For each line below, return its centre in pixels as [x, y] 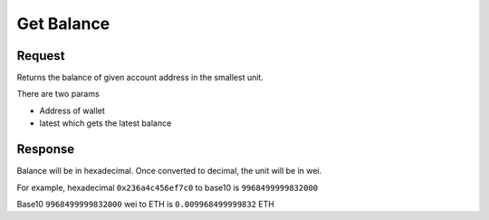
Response [46, 149]
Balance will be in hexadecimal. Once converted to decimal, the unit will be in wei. [169, 171]
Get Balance [63, 24]
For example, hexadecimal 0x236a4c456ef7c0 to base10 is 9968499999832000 [168, 187]
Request [41, 56]
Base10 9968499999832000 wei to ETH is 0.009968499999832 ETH [146, 204]
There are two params [58, 94]
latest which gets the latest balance [105, 123]
